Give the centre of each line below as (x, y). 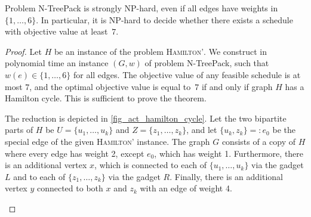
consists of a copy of (258, 141)
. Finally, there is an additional (226, 176)
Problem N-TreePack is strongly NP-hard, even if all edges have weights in (141, 8)
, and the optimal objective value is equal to (110, 86)
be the (284, 130)
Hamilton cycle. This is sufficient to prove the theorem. (106, 98)
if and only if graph (237, 86)
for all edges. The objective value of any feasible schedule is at (187, 74)
